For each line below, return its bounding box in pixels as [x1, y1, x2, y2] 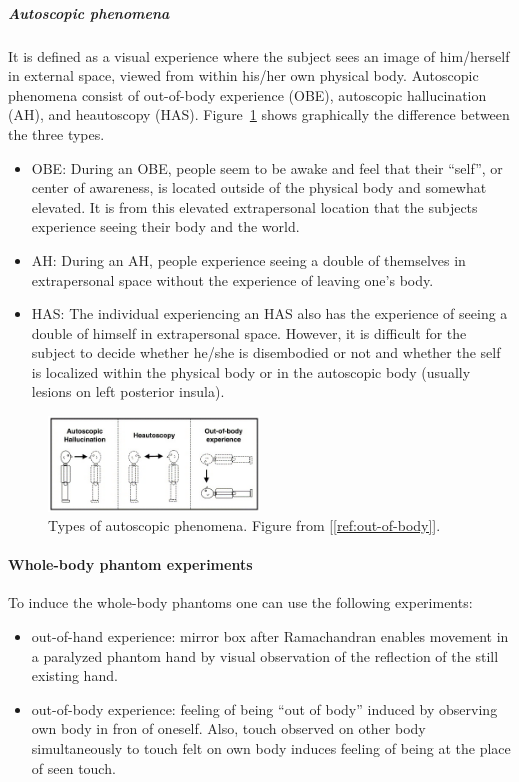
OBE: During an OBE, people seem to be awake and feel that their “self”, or [31, 157, 503, 178]
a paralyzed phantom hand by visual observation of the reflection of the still [31, 645, 499, 666]
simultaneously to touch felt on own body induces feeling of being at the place [31, 738, 511, 759]
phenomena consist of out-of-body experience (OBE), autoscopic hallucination [8, 84, 487, 105]
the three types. [8, 123, 105, 144]
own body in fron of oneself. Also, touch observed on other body [31, 718, 426, 739]
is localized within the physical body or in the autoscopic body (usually [31, 361, 471, 382]
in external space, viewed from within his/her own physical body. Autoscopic [8, 65, 479, 86]
